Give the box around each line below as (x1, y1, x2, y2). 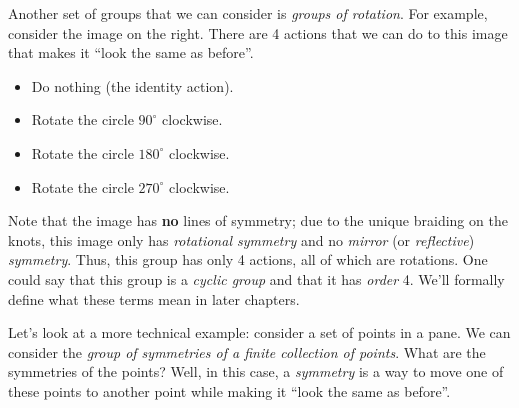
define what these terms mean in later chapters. (8, 288, 300, 309)
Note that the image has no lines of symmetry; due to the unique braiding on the (8, 210, 508, 231)
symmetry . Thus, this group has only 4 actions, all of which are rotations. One (8, 249, 488, 270)
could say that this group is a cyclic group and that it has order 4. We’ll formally (8, 268, 505, 289)
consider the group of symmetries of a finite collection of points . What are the (8, 341, 486, 362)
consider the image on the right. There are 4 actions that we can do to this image (8, 22, 508, 43)
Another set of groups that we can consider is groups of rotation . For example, (8, 3, 488, 23)
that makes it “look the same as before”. (8, 42, 254, 63)
